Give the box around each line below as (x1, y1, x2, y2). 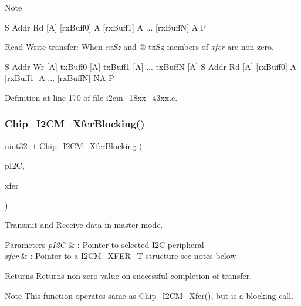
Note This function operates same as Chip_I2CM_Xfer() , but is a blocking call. (5, 289, 294, 301)
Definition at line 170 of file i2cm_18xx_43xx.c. (5, 91, 178, 103)
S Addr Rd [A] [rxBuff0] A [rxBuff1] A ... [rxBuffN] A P (5, 21, 207, 33)
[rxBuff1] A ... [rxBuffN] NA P (5, 72, 114, 84)
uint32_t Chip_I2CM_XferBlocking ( (5, 139, 143, 152)
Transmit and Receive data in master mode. (5, 218, 163, 231)
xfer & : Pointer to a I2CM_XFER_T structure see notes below (5, 250, 236, 262)
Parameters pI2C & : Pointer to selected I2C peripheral (5, 238, 204, 250)
